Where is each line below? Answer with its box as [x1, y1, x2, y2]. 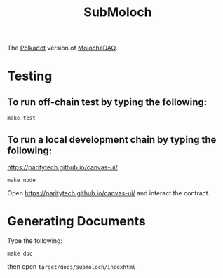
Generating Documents [7, 214, 146, 230]
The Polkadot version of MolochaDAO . [7, 43, 118, 53]
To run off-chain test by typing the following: [7, 96, 208, 108]
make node [7, 176, 36, 183]
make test [7, 115, 36, 122]
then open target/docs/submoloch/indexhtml [7, 262, 136, 270]
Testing [7, 68, 53, 84]
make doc [7, 250, 33, 257]
